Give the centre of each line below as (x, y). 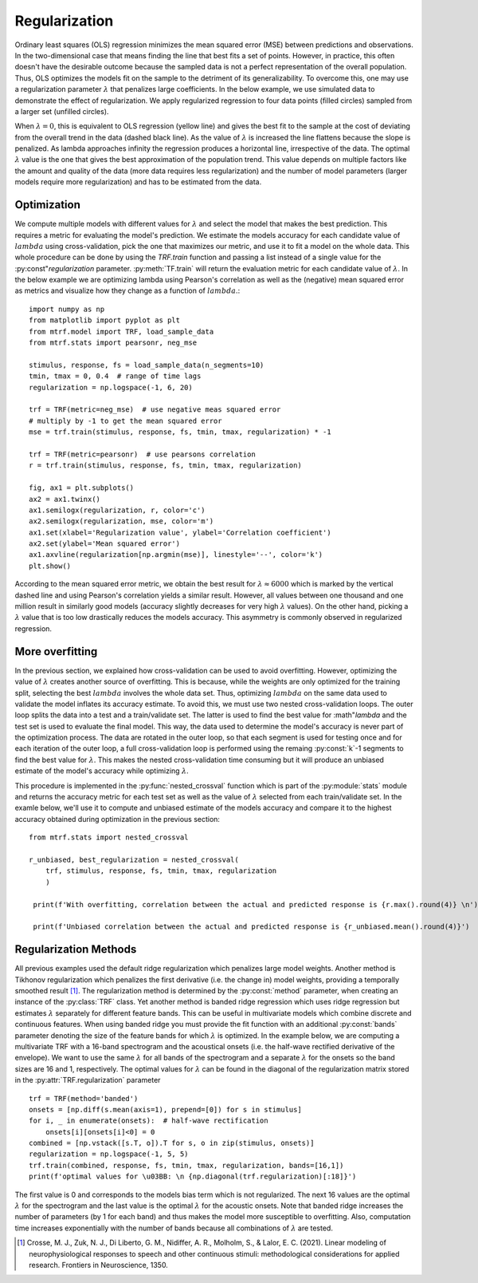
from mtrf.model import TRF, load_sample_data (121, 332)
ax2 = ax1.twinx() (65, 499)
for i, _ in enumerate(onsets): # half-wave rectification (149, 1121)
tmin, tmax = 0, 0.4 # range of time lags (115, 376)
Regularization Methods (76, 949)
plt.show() (50, 566)
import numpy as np (67, 309)
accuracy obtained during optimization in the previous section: (118, 819)
